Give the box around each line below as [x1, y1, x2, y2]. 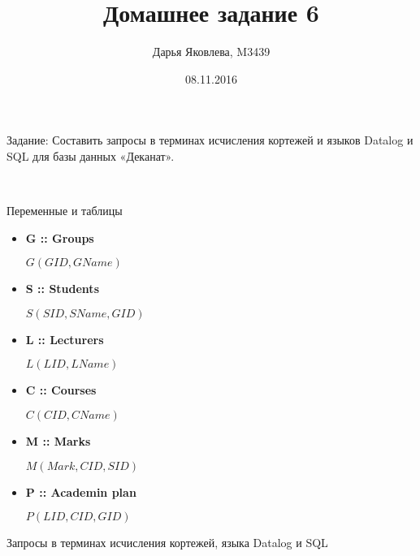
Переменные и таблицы [6, 202, 123, 219]
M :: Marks [25, 433, 91, 450]
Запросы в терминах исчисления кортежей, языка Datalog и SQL [6, 534, 328, 551]
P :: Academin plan [25, 483, 136, 500]
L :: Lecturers [25, 330, 104, 347]
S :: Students [25, 280, 99, 297]
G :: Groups [25, 229, 94, 246]
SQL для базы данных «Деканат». [6, 147, 175, 164]
